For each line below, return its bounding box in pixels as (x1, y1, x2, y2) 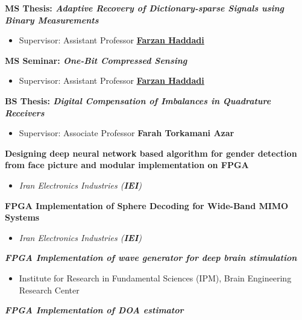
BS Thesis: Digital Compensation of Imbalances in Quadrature (5, 94, 271, 107)
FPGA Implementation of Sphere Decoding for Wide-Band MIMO (5, 199, 289, 212)
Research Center (19, 283, 80, 296)
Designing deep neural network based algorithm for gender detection (5, 146, 297, 159)
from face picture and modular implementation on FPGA (5, 158, 249, 171)
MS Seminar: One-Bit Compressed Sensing (5, 54, 187, 66)
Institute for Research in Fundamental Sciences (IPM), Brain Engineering (19, 271, 292, 284)
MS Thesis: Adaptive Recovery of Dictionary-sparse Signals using (5, 2, 285, 14)
